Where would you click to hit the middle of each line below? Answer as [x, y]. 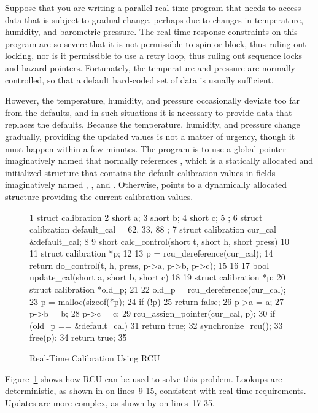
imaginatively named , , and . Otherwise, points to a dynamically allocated [146, 184]
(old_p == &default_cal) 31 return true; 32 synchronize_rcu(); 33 [156, 325]
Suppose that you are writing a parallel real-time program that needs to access [153, 7]
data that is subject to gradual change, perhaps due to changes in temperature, [154, 19]
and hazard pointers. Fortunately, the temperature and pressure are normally [150, 67]
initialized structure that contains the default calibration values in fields [140, 172]
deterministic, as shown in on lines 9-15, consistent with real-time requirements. [156, 391]
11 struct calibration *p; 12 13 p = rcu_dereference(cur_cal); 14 [151, 253]
